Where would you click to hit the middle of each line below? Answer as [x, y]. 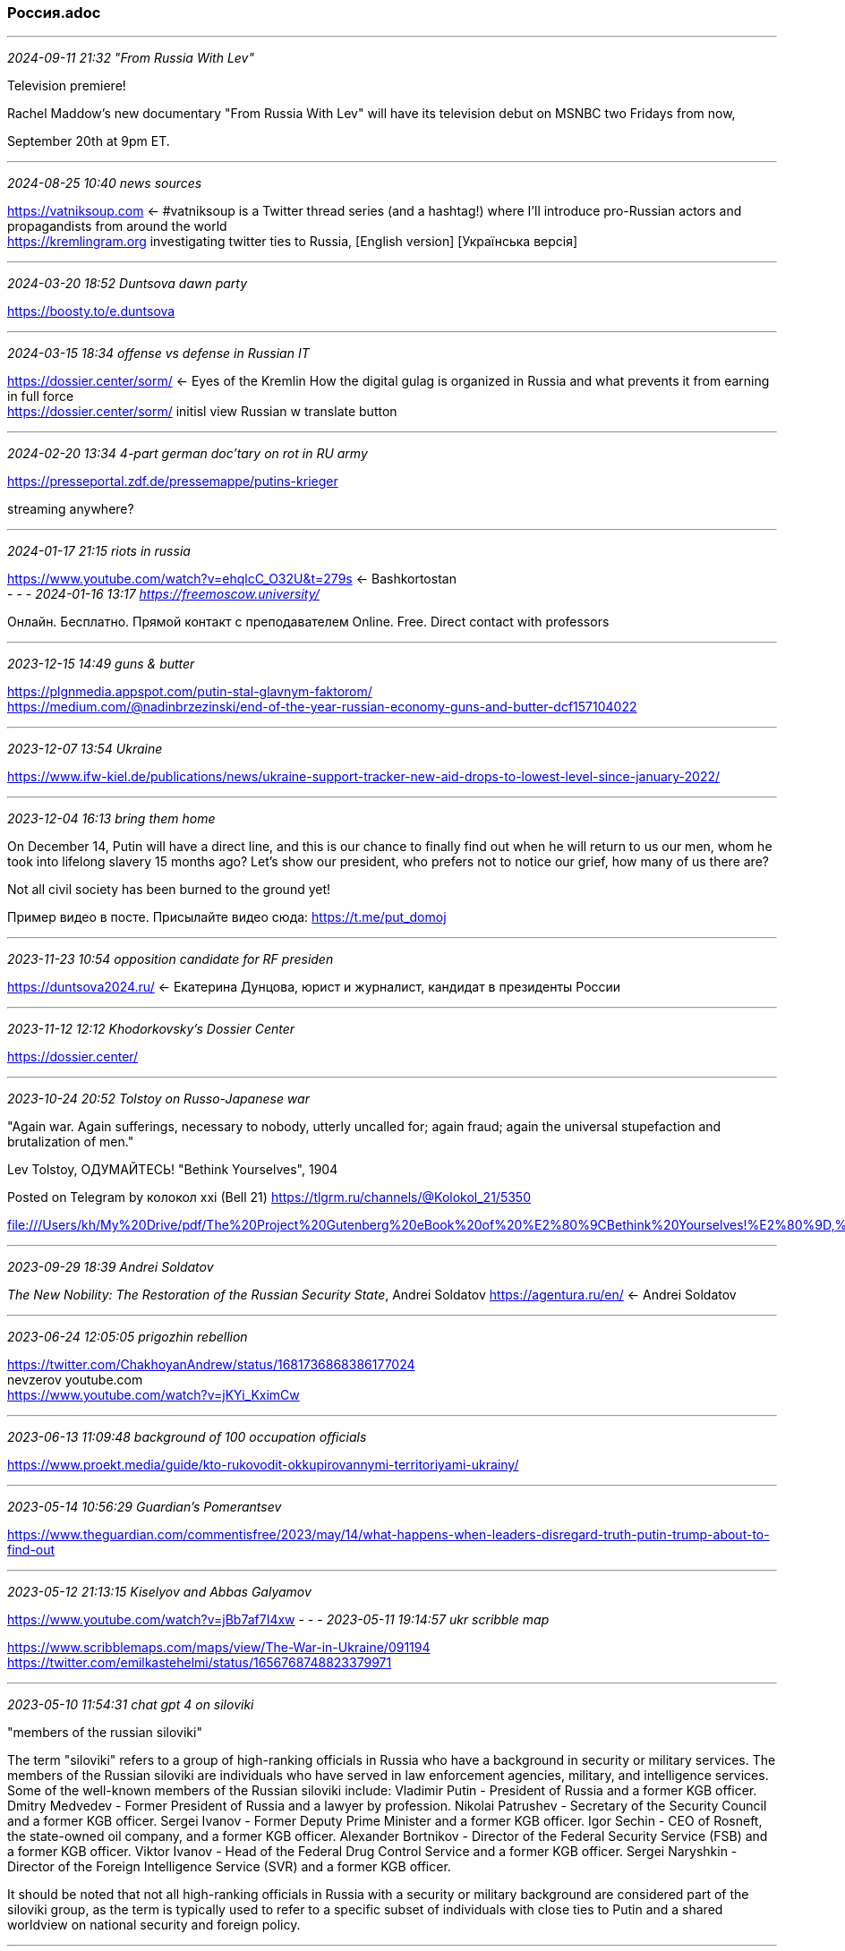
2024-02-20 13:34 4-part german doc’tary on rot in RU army [188, 454]
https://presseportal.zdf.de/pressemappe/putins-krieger [173, 481]
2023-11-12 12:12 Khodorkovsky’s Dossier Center [151, 1029]
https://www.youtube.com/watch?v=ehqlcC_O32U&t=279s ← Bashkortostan [232, 579]
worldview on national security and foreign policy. [154, 1925]
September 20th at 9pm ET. [89, 141]
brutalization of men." [71, 1142]
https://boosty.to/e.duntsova [91, 311]
